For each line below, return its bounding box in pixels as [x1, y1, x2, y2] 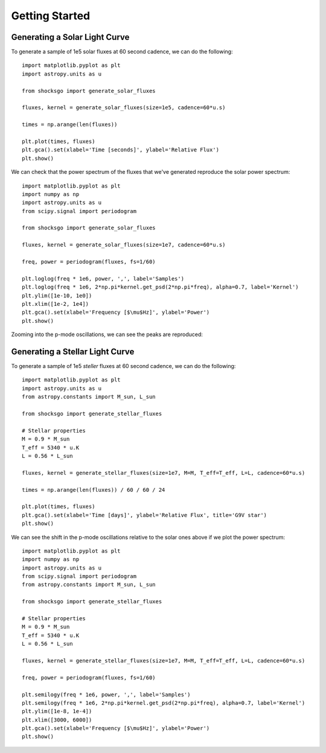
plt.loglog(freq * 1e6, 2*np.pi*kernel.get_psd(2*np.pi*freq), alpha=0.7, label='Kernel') [22, 284, 299, 291]
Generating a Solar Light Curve [11, 32, 130, 42]
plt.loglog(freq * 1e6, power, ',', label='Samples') [22, 275, 184, 282]
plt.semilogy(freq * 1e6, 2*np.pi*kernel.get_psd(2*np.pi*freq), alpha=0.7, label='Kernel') [22, 699, 305, 706]
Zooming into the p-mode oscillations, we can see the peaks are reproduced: [11, 331, 203, 338]
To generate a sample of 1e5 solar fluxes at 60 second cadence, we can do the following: [11, 48, 233, 56]
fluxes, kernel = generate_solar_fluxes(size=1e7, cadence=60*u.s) [22, 241, 226, 249]
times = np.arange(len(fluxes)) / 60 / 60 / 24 [22, 486, 165, 493]
